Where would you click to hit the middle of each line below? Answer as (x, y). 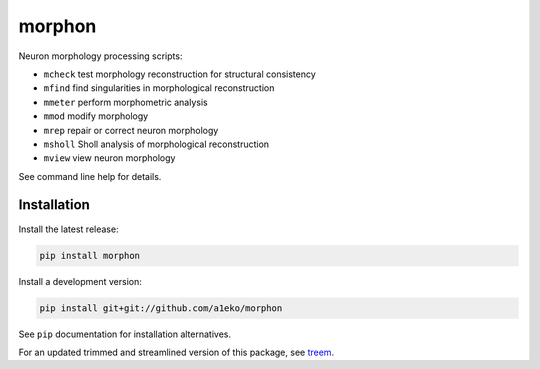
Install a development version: (80, 281)
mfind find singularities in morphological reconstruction (159, 88)
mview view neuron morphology (109, 158)
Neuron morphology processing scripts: (100, 56)
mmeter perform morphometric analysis (126, 102)
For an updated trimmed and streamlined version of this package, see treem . (176, 352)
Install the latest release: (68, 229)
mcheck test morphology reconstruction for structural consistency (180, 74)
